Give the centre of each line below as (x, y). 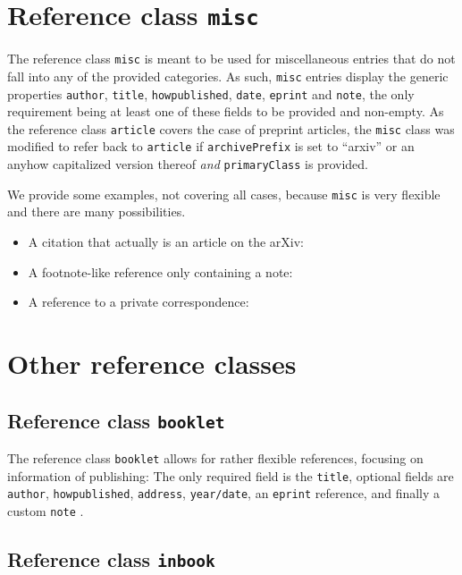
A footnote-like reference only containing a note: (160, 271)
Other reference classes (152, 363)
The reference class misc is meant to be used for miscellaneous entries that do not (231, 59)
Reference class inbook (111, 558)
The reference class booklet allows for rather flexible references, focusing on (215, 457)
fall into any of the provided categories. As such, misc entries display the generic (228, 76)
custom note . (46, 510)
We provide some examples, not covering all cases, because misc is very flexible (224, 194)
